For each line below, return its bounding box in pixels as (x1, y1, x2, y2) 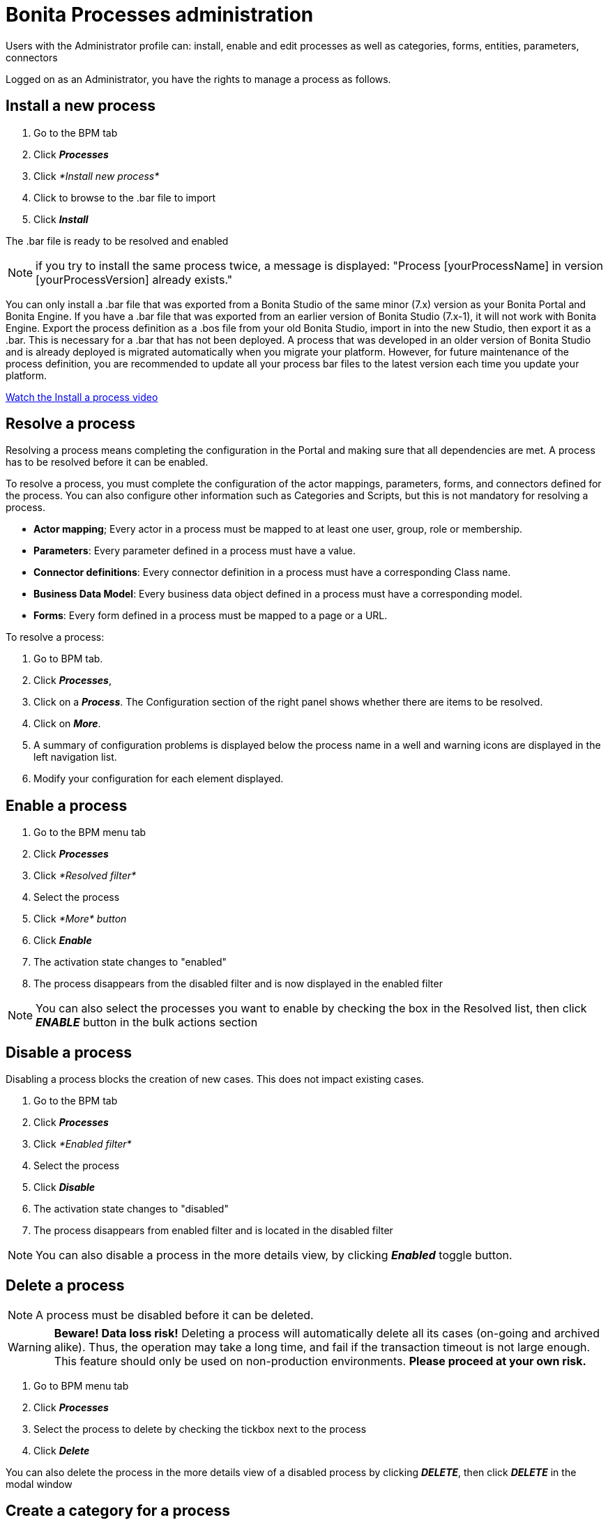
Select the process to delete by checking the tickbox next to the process (33, 1422, 367, 1435)
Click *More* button (33, 913, 127, 925)
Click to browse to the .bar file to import (33, 191, 216, 204)
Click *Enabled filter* (33, 1138, 132, 1150)
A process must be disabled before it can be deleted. (36, 1307, 314, 1322)
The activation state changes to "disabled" (33, 1203, 229, 1215)
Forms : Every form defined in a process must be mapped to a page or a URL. (33, 609, 388, 622)
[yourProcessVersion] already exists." (36, 272, 233, 287)
